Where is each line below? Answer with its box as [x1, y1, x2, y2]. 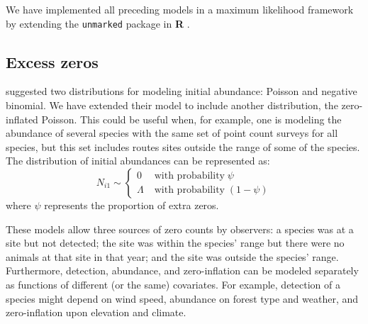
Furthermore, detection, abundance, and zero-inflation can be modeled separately [6, 263, 359, 278]
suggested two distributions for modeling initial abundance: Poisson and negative [6, 84, 357, 99]
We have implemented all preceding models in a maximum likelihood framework [6, 2, 354, 16]
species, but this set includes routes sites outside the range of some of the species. [6, 139, 360, 154]
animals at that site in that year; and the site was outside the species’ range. [6, 249, 339, 264]
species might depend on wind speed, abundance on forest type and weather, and [6, 291, 359, 306]
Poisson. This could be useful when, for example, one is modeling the [41, 111, 342, 126]
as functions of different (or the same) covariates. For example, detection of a [6, 276, 340, 291]
